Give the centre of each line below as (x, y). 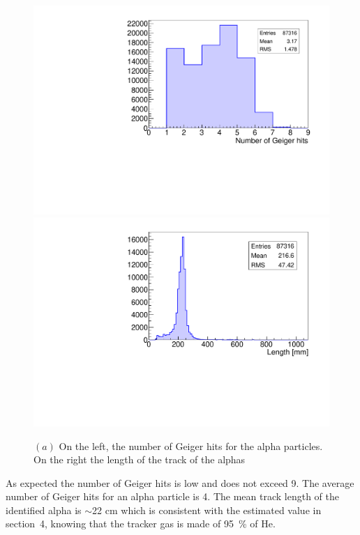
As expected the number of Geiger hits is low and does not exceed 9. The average (180, 482)
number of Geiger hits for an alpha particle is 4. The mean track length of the (173, 496)
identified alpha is (44, 510)
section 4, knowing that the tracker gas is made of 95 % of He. (141, 524)
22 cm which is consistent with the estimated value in (207, 510)
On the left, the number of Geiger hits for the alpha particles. (191, 445)
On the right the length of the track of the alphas (140, 459)
